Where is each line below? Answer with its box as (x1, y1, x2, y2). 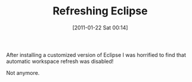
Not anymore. (6, 69, 40, 76)
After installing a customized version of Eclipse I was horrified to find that (6, 51, 187, 58)
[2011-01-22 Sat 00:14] (72, 24, 128, 31)
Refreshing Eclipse (52, 4, 148, 18)
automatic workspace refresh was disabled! (6, 57, 114, 65)
